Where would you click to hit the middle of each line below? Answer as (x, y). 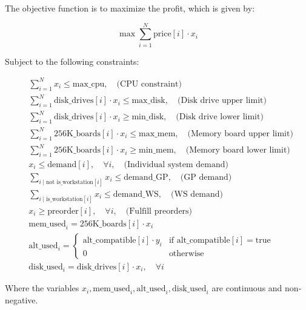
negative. (22, 300)
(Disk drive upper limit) (222, 101)
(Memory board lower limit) (238, 150)
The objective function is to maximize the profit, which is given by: (130, 8)
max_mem (157, 134)
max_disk (148, 101)
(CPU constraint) (149, 84)
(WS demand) (197, 194)
